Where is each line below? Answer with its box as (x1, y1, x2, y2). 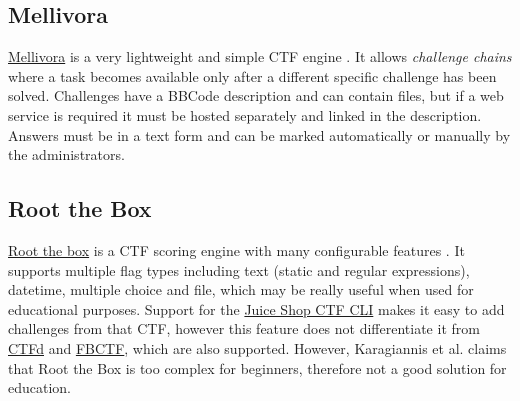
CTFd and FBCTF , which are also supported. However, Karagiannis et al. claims (8, 337, 507, 358)
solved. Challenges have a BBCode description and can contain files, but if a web (8, 85, 504, 106)
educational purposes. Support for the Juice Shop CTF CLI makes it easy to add (8, 298, 505, 319)
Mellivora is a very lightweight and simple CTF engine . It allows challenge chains (8, 46, 512, 67)
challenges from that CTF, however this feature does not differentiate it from (8, 318, 480, 339)
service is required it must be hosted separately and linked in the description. (8, 104, 482, 125)
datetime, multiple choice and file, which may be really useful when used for (8, 279, 474, 300)
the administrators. (8, 144, 125, 165)
